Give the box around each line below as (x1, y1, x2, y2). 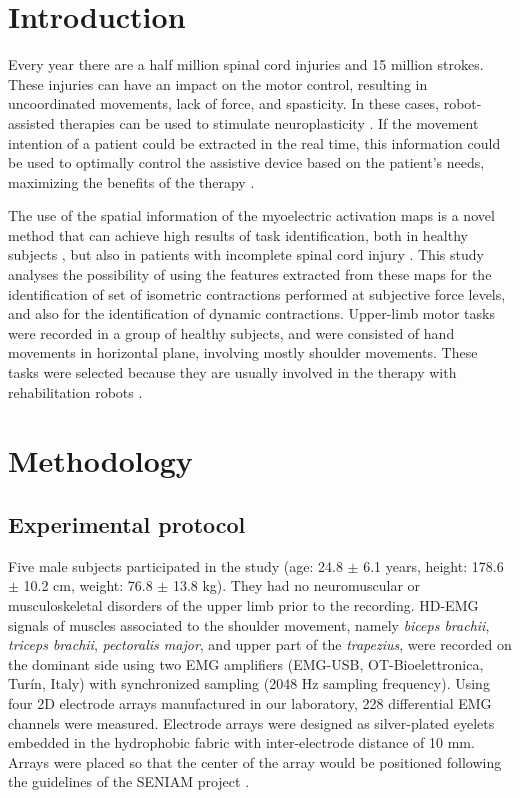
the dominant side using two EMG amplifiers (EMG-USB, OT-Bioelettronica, (8, 653, 484, 674)
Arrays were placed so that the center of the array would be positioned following (8, 751, 502, 772)
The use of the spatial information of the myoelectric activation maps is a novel (8, 205, 495, 226)
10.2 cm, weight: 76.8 (23, 575, 153, 596)
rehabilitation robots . (8, 381, 143, 402)
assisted (8, 112, 55, 133)
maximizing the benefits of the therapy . (8, 171, 255, 192)
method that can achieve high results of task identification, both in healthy (8, 224, 468, 245)
